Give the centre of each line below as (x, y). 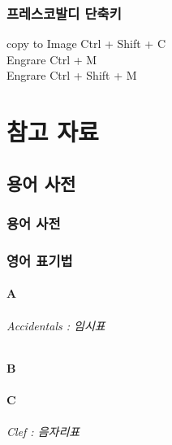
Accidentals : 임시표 (56, 325)
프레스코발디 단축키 (64, 13)
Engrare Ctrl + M (52, 59)
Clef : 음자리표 (43, 432)
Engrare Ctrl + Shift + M (72, 75)
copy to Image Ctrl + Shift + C (86, 44)
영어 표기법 (40, 260)
